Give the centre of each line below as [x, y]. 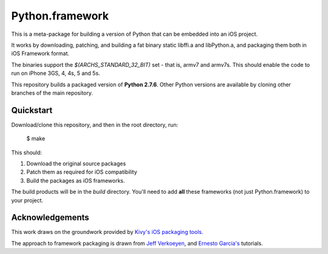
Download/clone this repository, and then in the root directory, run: [95, 125]
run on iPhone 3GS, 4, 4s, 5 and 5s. [56, 74]
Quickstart [32, 110]
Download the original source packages [76, 163]
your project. [27, 200]
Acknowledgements [50, 218]
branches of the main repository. [52, 93]
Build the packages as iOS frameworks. [76, 180]
